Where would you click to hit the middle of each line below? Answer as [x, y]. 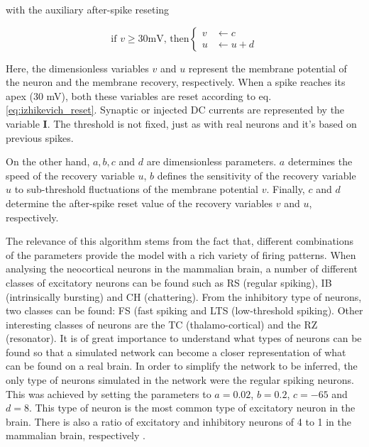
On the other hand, [48, 161]
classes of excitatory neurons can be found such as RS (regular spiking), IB [169, 282]
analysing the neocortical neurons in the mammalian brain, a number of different [182, 269]
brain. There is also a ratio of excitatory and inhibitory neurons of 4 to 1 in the [179, 421]
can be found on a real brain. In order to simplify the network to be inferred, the [182, 366]
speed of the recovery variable [70, 175]
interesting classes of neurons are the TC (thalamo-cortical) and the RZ [162, 324]
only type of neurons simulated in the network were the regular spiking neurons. [180, 380]
